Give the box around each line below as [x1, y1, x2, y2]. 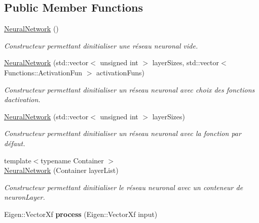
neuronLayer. [4, 192, 45, 202]
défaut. [4, 138, 25, 148]
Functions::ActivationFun [4, 67, 83, 77]
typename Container [41, 155, 104, 165]
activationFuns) [96, 67, 144, 77]
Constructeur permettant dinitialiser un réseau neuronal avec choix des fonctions [4, 84, 255, 95]
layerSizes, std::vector [152, 57, 219, 68]
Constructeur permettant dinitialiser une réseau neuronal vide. [4, 40, 198, 51]
